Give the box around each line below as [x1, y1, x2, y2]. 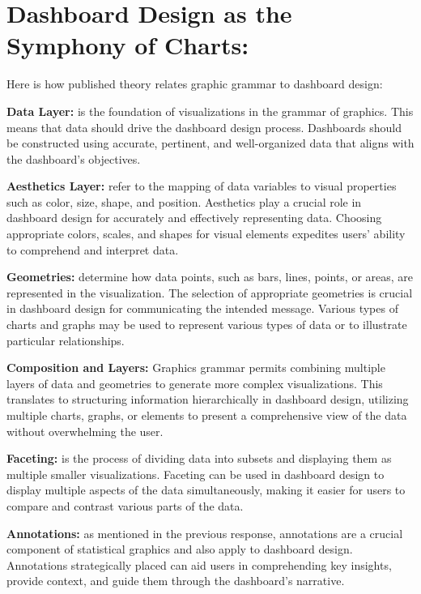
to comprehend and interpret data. [6, 241, 179, 258]
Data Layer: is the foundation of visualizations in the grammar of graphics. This [6, 102, 414, 119]
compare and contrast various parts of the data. [6, 497, 244, 514]
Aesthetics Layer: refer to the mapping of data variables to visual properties [6, 177, 397, 194]
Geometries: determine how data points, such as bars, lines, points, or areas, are [6, 268, 414, 285]
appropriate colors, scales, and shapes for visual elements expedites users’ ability [6, 225, 406, 242]
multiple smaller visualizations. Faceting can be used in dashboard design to [6, 465, 385, 482]
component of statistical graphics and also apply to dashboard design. [6, 541, 353, 558]
